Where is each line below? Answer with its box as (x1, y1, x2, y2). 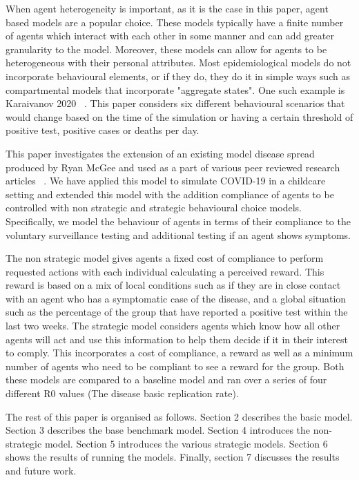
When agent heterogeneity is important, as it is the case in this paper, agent (6, 1, 329, 15)
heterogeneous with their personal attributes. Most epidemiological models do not (6, 55, 351, 70)
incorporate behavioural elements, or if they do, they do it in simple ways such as (6, 68, 351, 83)
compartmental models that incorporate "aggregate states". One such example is (6, 82, 345, 97)
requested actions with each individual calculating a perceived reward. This (6, 264, 324, 278)
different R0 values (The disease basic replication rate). (6, 386, 239, 401)
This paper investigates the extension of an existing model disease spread (6, 146, 315, 160)
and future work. (6, 463, 77, 477)
